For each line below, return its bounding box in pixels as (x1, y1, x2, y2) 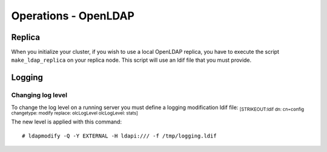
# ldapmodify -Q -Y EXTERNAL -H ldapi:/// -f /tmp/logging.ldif (22, 132, 217, 139)
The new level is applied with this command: (11, 118, 122, 125)
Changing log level (11, 91, 68, 99)
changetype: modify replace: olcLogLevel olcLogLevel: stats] (11, 110, 139, 116)
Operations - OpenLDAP (11, 9, 134, 22)
